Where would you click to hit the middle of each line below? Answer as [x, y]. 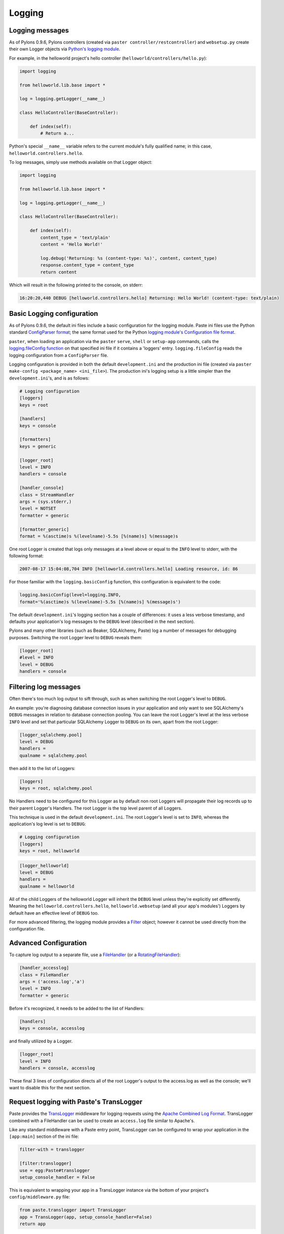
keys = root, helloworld [50, 851]
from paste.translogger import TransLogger [73, 1210]
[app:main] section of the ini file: [44, 1137]
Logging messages [39, 30]
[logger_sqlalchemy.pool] [51, 735]
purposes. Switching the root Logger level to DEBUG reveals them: [76, 637]
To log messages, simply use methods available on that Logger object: [81, 162]
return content [59, 272]
